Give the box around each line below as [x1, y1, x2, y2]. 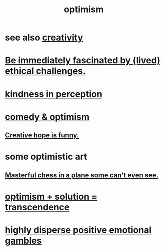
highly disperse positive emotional [5, 224, 152, 236]
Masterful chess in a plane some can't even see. [5, 171, 159, 179]
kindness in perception [5, 88, 102, 100]
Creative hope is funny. [5, 131, 79, 140]
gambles [5, 235, 42, 246]
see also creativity [5, 32, 83, 43]
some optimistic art [5, 151, 87, 162]
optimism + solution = [5, 191, 98, 202]
